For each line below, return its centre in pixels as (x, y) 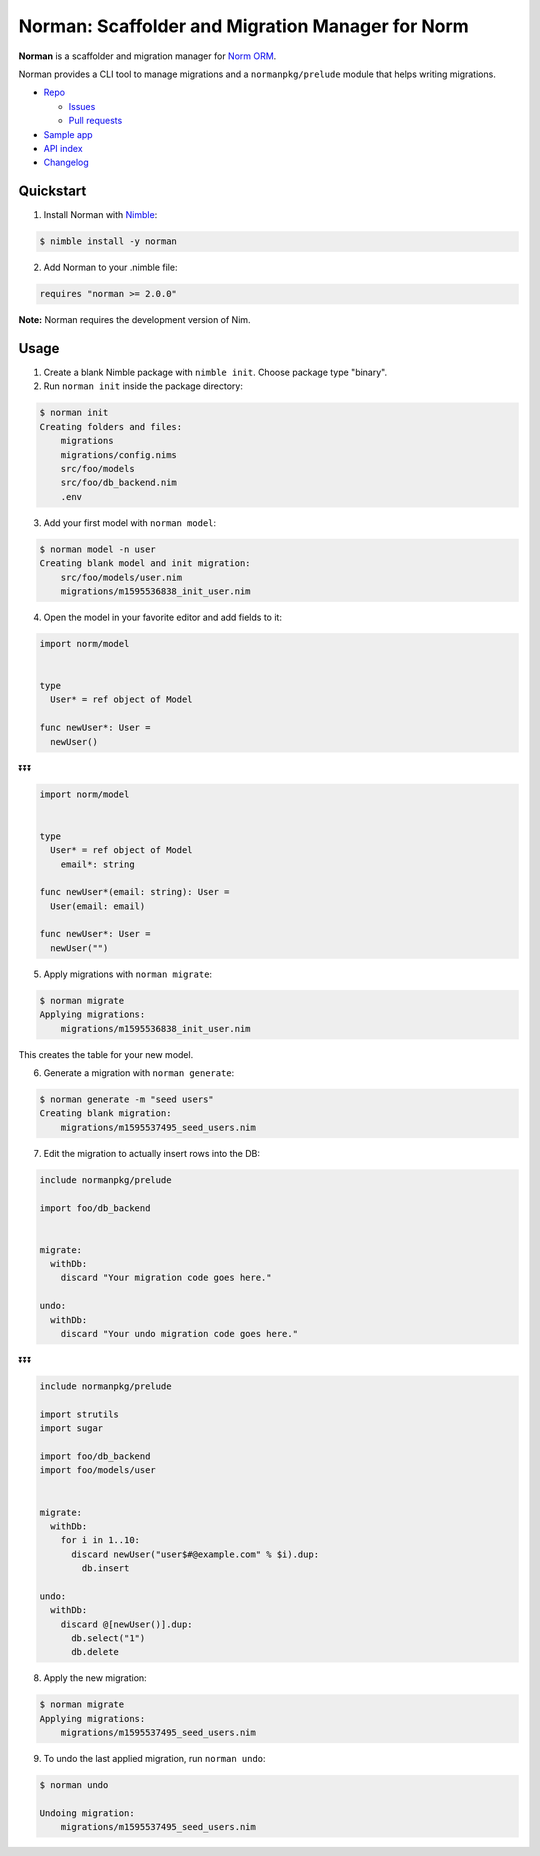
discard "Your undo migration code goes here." (179, 1334)
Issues (82, 106)
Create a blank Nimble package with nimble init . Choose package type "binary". (215, 372)
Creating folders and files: (111, 426)
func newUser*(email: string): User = (134, 892)
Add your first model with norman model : (130, 522)
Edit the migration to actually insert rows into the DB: (151, 1153)
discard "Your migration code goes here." (166, 1278)
